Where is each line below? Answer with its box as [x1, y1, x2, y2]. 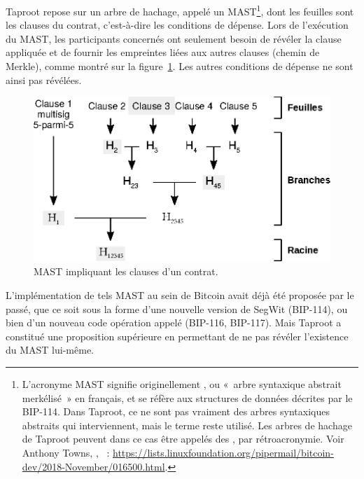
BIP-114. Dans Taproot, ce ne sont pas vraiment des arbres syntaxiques [22, 404, 330, 419]
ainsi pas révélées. [6, 72, 82, 87]
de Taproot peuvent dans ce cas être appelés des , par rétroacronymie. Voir [22, 431, 344, 446]
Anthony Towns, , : [22, 445, 110, 459]
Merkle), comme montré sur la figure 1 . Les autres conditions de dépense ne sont [6, 59, 353, 74]
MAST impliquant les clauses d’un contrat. [34, 264, 218, 279]
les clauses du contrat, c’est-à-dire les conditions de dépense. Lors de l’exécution [6, 18, 349, 32]
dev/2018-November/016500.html [22, 459, 165, 473]
